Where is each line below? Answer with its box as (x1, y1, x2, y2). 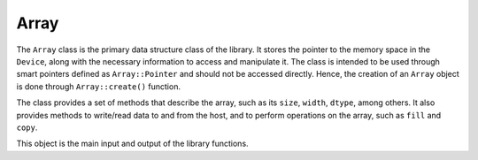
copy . (16, 122, 38, 133)
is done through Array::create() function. (16, 80, 181, 92)
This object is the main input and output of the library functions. (16, 138, 249, 149)
